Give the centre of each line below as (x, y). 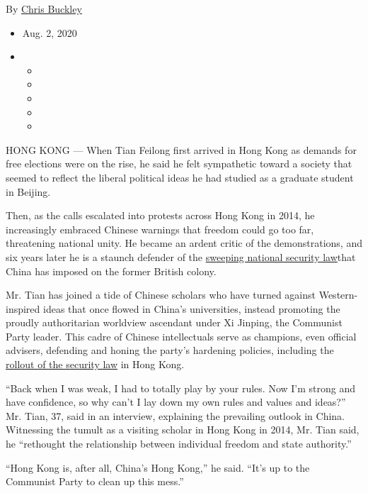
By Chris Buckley (44, 9)
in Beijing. (28, 191)
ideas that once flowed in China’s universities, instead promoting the (192, 308)
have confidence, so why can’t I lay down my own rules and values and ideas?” (176, 402)
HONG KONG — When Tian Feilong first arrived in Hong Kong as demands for (181, 149)
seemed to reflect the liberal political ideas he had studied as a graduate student (180, 177)
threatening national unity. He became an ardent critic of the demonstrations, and (184, 243)
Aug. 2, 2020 (50, 32)
